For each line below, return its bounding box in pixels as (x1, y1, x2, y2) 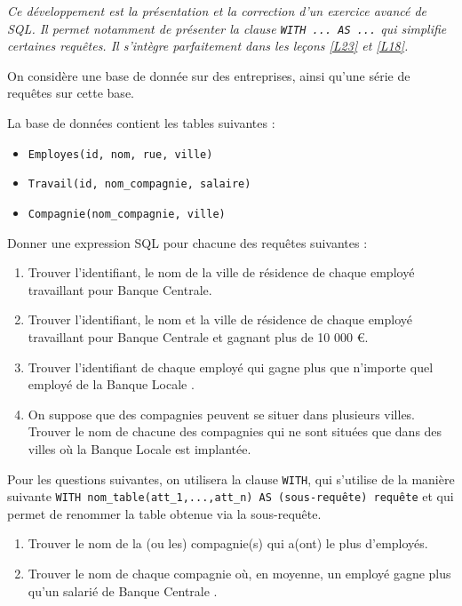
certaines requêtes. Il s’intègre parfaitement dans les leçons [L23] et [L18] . (7, 36, 409, 55)
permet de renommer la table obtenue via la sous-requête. (7, 504, 322, 522)
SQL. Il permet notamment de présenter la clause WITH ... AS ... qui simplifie (7, 19, 447, 37)
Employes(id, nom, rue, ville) (28, 148, 213, 161)
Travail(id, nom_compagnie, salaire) (28, 178, 251, 191)
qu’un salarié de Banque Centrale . (28, 581, 218, 600)
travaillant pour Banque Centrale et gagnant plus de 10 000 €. (28, 327, 369, 346)
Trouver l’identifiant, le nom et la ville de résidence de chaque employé (28, 310, 413, 329)
